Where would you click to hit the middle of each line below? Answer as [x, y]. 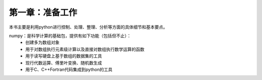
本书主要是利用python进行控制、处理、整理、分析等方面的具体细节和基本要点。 [88, 27]
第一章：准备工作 [43, 13]
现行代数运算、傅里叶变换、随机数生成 [64, 63]
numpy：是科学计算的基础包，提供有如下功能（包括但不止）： [70, 36]
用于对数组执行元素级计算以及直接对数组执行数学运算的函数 [85, 49]
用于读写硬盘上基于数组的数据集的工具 [64, 56]
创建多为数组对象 [42, 42]
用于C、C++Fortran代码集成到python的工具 [69, 69]
